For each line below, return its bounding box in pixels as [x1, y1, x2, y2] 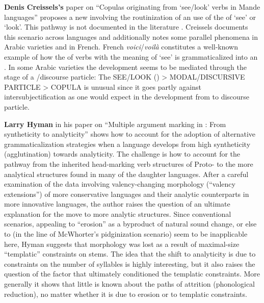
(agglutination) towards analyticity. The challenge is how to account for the [4, 148, 241, 159]
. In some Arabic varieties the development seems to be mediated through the [4, 61, 247, 72]
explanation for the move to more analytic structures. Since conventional [4, 208, 231, 219]
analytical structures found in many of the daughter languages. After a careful [4, 168, 249, 179]
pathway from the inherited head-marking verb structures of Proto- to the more [4, 158, 253, 169]
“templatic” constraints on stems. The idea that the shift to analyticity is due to [4, 248, 256, 259]
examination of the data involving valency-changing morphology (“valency [4, 179, 235, 189]
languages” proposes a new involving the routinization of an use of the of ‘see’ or [4, 11, 256, 22]
